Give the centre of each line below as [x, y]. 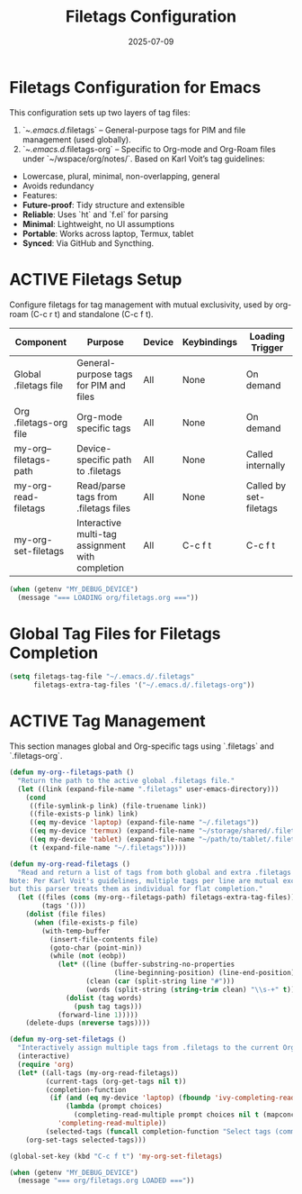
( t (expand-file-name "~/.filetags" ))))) [108, 848]
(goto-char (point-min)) [96, 948]
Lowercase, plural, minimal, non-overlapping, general [121, 176]
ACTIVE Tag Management [108, 721]
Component [41, 342]
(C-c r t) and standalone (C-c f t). [92, 314]
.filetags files [103, 508]
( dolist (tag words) [104, 998]
